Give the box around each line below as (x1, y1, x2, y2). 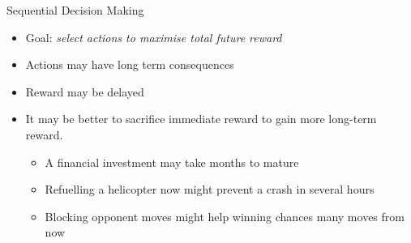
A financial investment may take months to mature (45, 153, 299, 170)
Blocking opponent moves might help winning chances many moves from (45, 207, 405, 224)
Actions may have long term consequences (25, 56, 234, 73)
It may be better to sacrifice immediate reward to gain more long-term (25, 110, 377, 127)
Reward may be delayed (25, 83, 144, 100)
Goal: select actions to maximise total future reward (25, 28, 282, 45)
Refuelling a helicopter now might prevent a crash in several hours (45, 181, 375, 198)
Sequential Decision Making (6, 2, 144, 18)
